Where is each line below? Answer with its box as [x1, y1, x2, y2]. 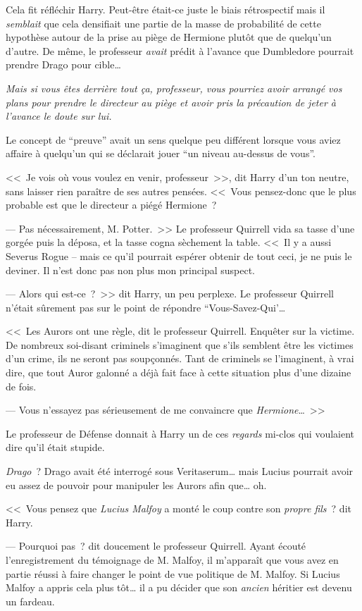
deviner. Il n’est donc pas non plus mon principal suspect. [6, 262, 255, 277]
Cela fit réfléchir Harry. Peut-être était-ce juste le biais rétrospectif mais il [6, 2, 325, 16]
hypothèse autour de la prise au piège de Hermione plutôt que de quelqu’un [6, 30, 332, 44]
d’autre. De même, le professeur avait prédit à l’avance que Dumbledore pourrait [6, 43, 354, 58]
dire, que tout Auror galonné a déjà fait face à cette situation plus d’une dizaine [6, 365, 351, 380]
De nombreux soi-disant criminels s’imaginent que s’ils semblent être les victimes [6, 337, 354, 352]
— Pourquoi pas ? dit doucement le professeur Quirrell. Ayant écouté [6, 538, 306, 553]
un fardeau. [6, 593, 55, 608]
